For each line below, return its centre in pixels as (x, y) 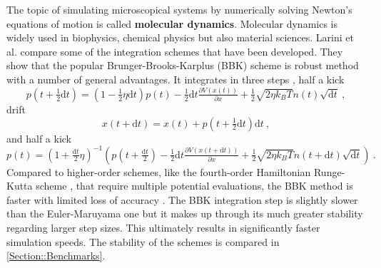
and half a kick (39, 138)
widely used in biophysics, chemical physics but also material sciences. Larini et (180, 37)
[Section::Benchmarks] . (56, 256)
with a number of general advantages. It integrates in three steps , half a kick (176, 79)
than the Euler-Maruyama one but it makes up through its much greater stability (185, 213)
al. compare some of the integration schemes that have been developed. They (175, 51)
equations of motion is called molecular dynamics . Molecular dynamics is (172, 23)
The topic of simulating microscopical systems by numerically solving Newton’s (179, 9)
